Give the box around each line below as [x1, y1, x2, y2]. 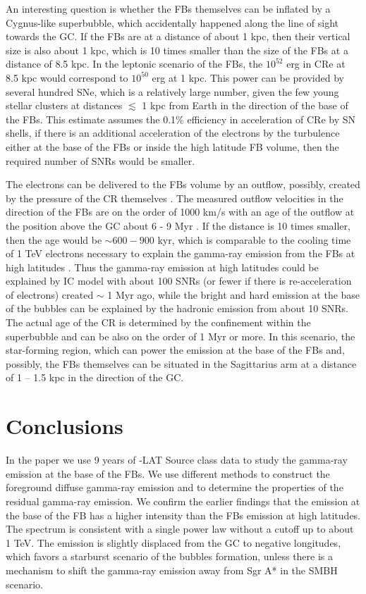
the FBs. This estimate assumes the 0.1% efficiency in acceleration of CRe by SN [6, 111, 356, 126]
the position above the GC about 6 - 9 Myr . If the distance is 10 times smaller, [6, 218, 350, 233]
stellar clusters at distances [6, 98, 123, 113]
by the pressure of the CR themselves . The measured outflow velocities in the [6, 190, 343, 205]
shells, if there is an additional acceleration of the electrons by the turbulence [6, 125, 340, 140]
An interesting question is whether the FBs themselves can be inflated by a [6, 1, 331, 16]
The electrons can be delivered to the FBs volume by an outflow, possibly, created [6, 177, 360, 192]
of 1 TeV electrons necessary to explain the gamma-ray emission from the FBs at [6, 246, 355, 261]
